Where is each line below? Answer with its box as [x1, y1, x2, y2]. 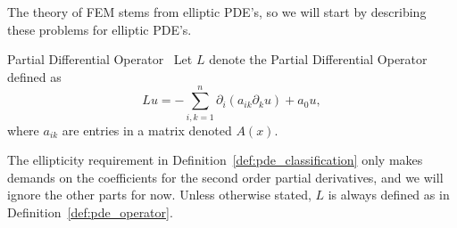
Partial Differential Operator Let [7, 50, 193, 69]
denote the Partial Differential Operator [209, 50, 428, 69]
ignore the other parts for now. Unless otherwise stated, [7, 185, 312, 204]
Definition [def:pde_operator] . [7, 202, 173, 221]
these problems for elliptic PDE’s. [7, 20, 192, 38]
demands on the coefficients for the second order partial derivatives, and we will [7, 167, 444, 186]
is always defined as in [328, 185, 450, 204]
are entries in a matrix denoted [62, 120, 232, 139]
